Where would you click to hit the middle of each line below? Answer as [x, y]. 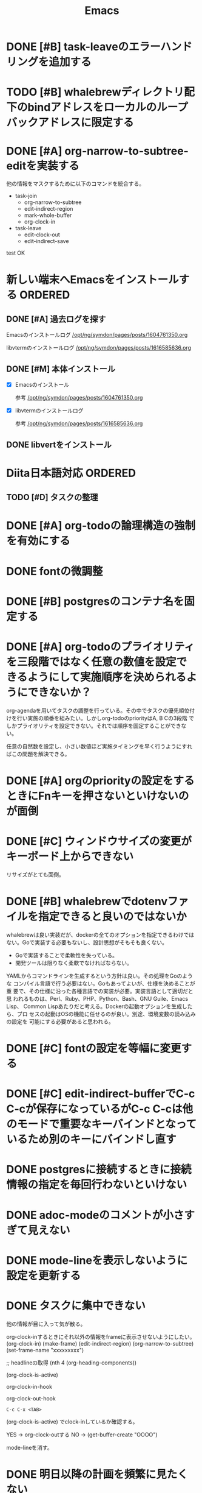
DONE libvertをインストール [59, 444]
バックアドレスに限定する [70, 123]
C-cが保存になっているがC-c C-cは [95, 1109]
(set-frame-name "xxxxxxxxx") [45, 1350]
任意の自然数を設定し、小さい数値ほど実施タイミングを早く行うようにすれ [99, 746]
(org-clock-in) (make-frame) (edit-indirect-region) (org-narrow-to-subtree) [100, 1343]
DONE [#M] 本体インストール [61, 369]
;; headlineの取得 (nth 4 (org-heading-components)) [72, 1363]
